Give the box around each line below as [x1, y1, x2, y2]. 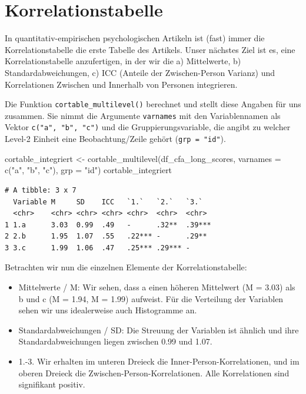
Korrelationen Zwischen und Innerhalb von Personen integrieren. [5, 78, 238, 90]
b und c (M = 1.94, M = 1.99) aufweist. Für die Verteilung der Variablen [18, 292, 284, 304]
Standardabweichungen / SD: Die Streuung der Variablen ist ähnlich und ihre [18, 323, 299, 336]
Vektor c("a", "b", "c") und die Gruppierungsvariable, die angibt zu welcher [5, 121, 291, 133]
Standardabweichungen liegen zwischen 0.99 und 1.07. [18, 335, 212, 347]
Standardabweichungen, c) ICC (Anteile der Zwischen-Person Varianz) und [5, 66, 275, 78]
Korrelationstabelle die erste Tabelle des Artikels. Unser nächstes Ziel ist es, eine [5, 43, 295, 55]
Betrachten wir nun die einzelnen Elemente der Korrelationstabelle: [5, 261, 247, 273]
